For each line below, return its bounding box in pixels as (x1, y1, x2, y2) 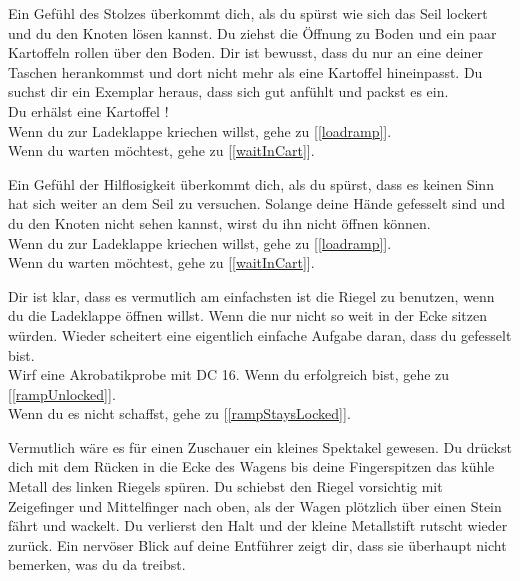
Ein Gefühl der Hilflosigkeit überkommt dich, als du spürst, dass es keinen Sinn (8, 173, 494, 194)
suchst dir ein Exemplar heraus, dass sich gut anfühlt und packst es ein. (8, 81, 449, 102)
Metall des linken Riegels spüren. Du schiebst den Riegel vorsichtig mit (8, 476, 443, 497)
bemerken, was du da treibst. (8, 554, 186, 575)
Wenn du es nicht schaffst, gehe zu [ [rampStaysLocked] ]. (8, 403, 351, 424)
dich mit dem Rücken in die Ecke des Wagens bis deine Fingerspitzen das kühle (8, 456, 495, 477)
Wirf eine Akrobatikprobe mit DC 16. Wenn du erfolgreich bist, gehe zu (8, 364, 450, 385)
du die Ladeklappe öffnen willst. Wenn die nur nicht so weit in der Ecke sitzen (8, 305, 488, 326)
